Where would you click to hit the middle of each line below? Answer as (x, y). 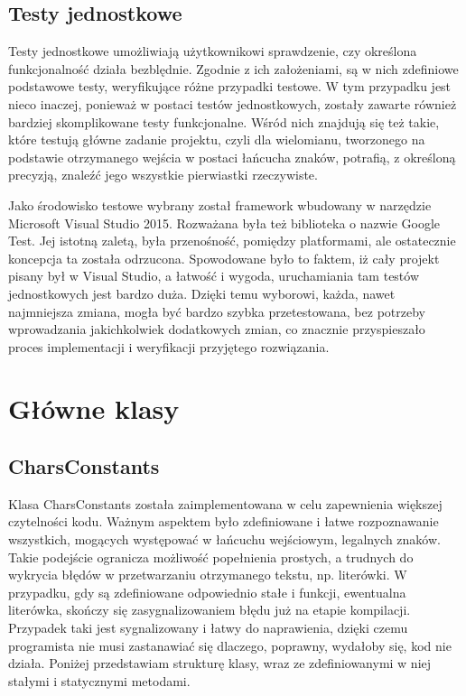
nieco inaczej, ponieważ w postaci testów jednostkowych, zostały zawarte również (233, 103)
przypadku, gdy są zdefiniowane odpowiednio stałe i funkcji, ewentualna (207, 592)
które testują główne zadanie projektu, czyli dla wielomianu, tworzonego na (217, 139)
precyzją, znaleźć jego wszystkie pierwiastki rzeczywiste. (163, 175)
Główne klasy (94, 408)
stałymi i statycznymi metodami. (99, 680)
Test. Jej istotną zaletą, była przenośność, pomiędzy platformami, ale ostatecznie (232, 241)
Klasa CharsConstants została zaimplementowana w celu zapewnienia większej (225, 503)
